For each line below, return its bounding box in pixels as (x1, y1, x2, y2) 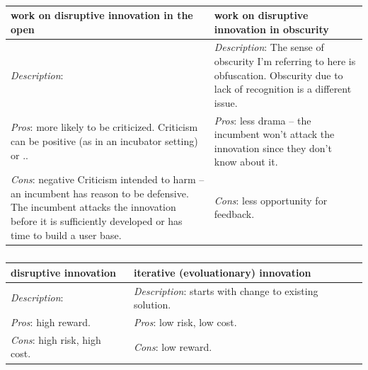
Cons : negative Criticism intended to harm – (11, 172, 205, 187)
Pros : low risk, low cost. (133, 315, 237, 330)
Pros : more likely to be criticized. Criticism (11, 120, 198, 134)
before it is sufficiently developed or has (11, 214, 183, 229)
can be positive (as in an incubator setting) (11, 134, 198, 149)
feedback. (214, 207, 255, 221)
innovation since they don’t (214, 140, 332, 155)
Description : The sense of (214, 40, 324, 54)
